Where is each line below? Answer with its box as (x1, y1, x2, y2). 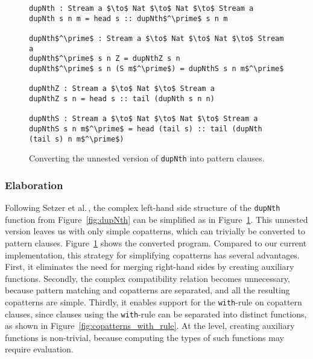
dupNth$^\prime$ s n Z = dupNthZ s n (29, 54, 180, 63)
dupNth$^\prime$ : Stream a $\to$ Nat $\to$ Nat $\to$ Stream (29, 34, 284, 43)
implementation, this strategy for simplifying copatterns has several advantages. (5, 248, 300, 261)
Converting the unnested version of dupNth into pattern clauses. (29, 152, 265, 164)
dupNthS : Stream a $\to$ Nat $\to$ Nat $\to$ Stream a (29, 114, 258, 123)
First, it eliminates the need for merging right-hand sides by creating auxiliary (5, 260, 294, 273)
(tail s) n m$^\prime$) (29, 134, 124, 143)
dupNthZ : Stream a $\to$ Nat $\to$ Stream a (29, 84, 215, 93)
